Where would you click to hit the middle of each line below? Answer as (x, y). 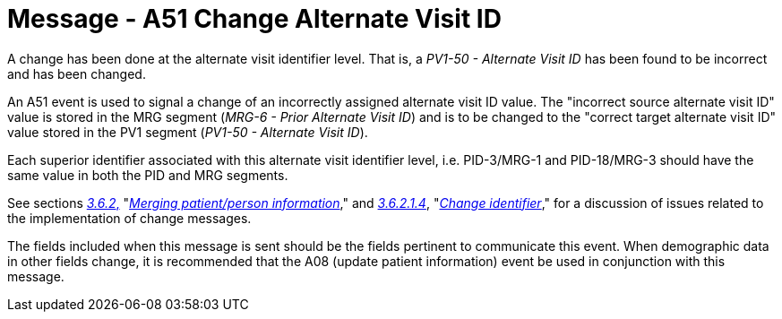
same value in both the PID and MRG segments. (148, 175)
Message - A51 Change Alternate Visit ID (254, 19)
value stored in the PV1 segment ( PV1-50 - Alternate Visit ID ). (188, 132)
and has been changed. (77, 73)
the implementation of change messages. (129, 218)
